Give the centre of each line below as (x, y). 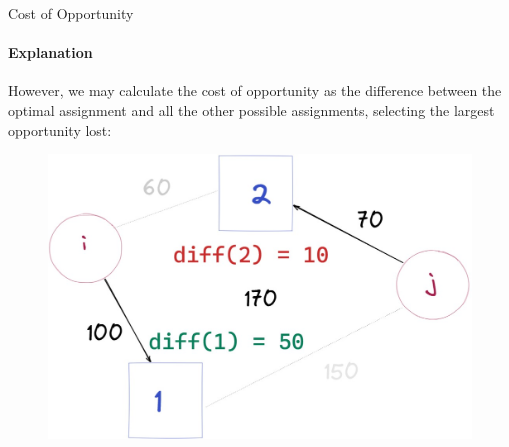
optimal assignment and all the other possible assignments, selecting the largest (251, 109)
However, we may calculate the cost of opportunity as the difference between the (255, 90)
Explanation (50, 52)
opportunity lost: (60, 129)
